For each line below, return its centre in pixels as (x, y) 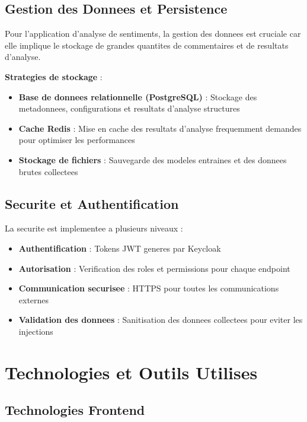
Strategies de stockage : (54, 76)
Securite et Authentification (92, 203)
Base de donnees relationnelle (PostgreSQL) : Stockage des (138, 96)
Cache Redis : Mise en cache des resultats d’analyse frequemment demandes (160, 128)
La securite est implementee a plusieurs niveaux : (94, 228)
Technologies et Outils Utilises (131, 372)
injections (36, 331)
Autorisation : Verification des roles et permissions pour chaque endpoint (154, 268)
